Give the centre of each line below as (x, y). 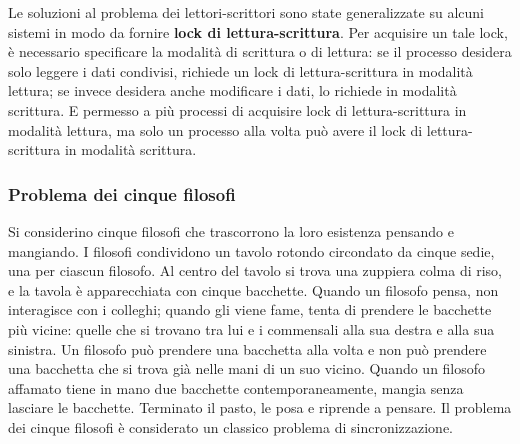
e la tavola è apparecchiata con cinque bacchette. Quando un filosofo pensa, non (253, 289)
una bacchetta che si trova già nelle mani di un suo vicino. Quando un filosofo (247, 368)
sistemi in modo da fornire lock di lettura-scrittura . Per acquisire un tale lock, (258, 31)
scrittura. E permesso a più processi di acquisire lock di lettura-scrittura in (237, 109)
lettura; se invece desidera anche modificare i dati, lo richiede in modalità (232, 90)
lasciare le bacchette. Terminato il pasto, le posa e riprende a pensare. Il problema (260, 407)
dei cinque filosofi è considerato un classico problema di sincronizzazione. (230, 426)
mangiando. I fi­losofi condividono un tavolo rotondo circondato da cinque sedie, (251, 250)
